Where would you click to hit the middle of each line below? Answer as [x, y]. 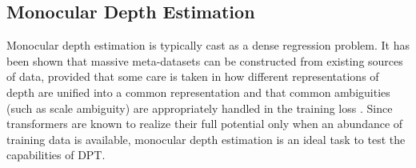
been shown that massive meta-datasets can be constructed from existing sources [205, 60]
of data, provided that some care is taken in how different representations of [193, 76]
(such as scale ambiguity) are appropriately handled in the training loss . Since [200, 108]
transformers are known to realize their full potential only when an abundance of [205, 124]
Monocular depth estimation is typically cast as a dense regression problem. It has [208, 45]
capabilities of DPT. [56, 155]
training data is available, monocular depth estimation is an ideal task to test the [206, 139]
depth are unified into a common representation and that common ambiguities [198, 92]
